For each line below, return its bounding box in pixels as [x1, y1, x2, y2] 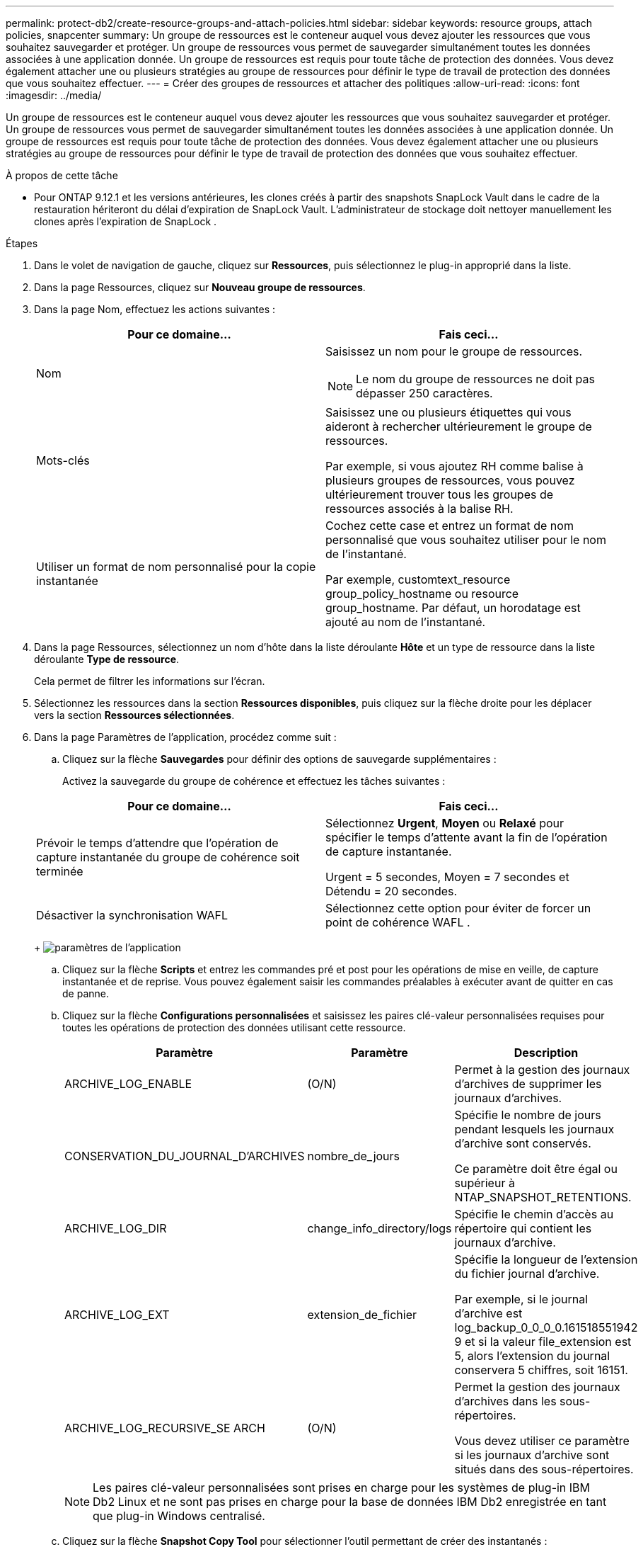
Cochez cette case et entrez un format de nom [325, 518, 574, 533]
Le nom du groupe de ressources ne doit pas [356, 372, 595, 386]
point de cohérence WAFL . [325, 915, 470, 929]
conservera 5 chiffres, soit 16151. [454, 1363, 628, 1377]
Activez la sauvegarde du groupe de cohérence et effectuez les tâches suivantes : [62, 775, 446, 787]
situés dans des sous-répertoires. [454, 1462, 634, 1476]
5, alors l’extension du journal [454, 1349, 610, 1363]
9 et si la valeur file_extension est [454, 1334, 632, 1349]
